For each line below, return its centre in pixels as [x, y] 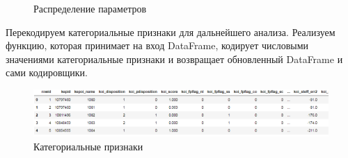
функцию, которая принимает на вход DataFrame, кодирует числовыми [157, 45]
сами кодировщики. [47, 72]
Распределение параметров [90, 8]
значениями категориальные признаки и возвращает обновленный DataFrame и [174, 59]
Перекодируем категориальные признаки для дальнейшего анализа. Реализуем [171, 32]
